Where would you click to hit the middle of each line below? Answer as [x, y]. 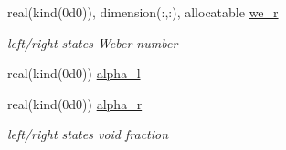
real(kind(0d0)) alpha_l [74, 73]
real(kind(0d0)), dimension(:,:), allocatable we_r [143, 12]
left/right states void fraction [88, 134]
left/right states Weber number [93, 42]
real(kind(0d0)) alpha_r [75, 103]
